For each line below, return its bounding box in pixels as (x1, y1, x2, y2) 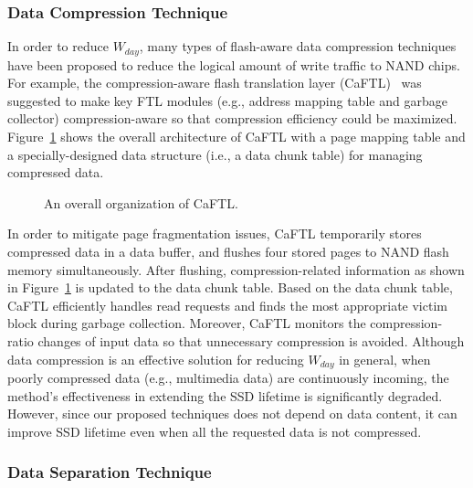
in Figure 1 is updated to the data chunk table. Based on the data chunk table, (7, 278, 453, 297)
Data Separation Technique (7, 461, 212, 483)
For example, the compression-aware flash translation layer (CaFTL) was (7, 73, 422, 92)
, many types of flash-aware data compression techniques (139, 37, 457, 56)
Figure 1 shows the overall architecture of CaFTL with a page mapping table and (7, 127, 466, 146)
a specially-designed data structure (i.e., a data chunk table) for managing (7, 144, 423, 164)
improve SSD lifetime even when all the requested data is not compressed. (7, 421, 422, 440)
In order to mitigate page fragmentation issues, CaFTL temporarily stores (7, 224, 422, 243)
